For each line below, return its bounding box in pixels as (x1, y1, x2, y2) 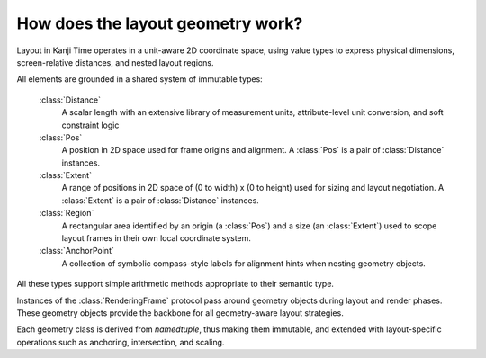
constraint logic (61, 120, 120, 130)
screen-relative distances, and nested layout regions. (16, 57, 214, 67)
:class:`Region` (39, 208, 94, 219)
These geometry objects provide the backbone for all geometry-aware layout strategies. (16, 307, 344, 318)
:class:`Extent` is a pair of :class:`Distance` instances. (61, 194, 260, 206)
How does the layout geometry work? (16, 13, 303, 33)
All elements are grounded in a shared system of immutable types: (16, 74, 263, 85)
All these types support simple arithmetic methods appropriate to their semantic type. (16, 279, 335, 290)
